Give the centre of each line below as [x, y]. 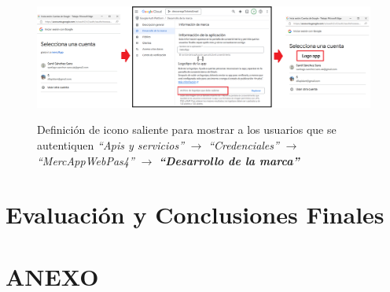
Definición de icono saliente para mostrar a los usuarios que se [187, 129]
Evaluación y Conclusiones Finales [195, 214]
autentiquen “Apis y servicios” [111, 144]
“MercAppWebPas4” [86, 160]
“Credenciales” [244, 144]
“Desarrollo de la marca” [229, 160]
